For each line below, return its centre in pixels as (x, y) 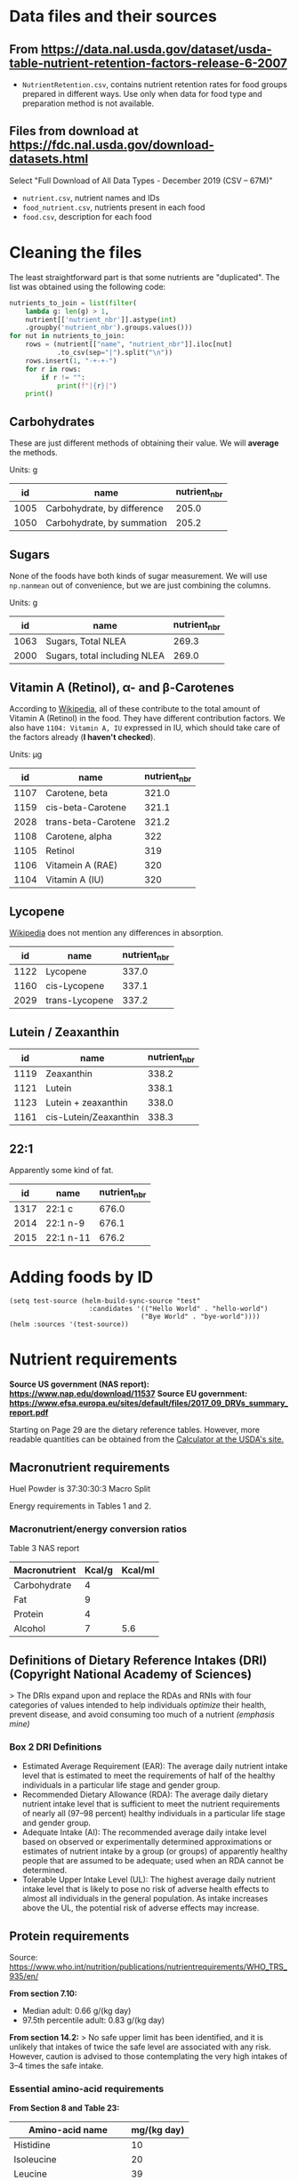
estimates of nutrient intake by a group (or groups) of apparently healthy (155, 1851)
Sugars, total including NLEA (105, 656)
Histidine (32, 2145)
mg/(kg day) (158, 2130)
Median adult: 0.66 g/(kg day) (77, 2011)
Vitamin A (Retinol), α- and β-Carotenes (122, 687)
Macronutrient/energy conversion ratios (98, 1529)
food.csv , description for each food (87, 216)
